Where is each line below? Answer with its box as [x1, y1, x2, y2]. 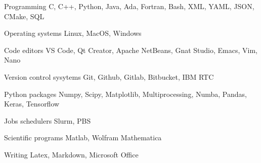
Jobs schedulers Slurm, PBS [4, 115, 91, 126]
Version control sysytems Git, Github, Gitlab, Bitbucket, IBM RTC [4, 71, 214, 82]
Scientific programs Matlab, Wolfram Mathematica [4, 132, 162, 143]
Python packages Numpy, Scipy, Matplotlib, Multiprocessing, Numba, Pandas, [4, 88, 247, 99]
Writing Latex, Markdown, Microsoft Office [4, 149, 139, 159]
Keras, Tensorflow [4, 98, 60, 109]
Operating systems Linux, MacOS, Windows [4, 28, 142, 38]
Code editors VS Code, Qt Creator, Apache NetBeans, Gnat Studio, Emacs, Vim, [4, 44, 257, 55]
